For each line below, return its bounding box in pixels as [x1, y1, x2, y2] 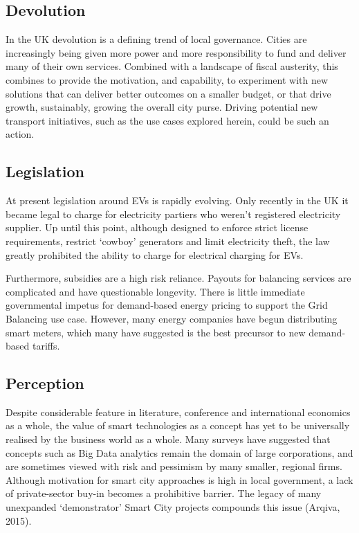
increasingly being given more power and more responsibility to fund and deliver [6, 45, 347, 60]
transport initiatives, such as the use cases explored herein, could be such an [6, 113, 329, 127]
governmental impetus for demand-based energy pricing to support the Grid [6, 298, 328, 312]
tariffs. [32, 338, 60, 353]
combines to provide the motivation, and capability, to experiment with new [6, 72, 329, 87]
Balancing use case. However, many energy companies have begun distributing [6, 311, 338, 325]
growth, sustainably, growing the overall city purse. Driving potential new [6, 100, 318, 114]
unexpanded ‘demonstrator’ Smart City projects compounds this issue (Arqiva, [6, 500, 340, 514]
